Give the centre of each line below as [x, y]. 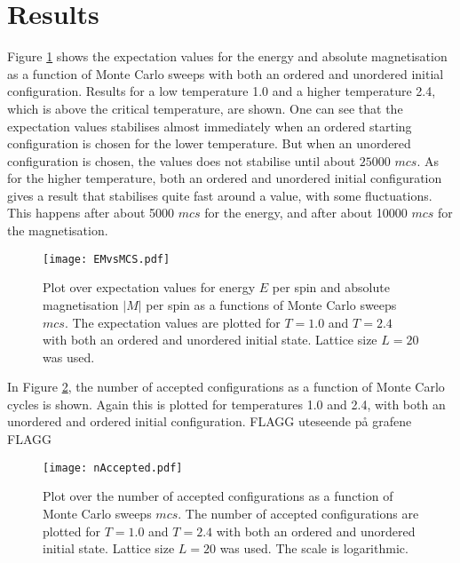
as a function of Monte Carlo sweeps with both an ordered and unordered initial [226, 73]
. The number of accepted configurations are [298, 513]
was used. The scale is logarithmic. [314, 548]
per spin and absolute [331, 287]
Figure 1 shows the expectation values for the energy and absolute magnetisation [227, 56]
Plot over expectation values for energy [149, 287]
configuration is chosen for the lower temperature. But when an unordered [209, 143]
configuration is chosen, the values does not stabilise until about [182, 160]
